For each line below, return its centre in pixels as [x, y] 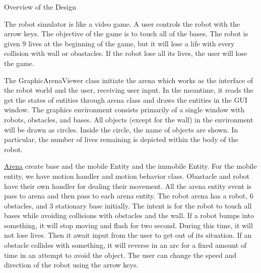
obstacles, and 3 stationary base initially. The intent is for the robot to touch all [128, 205]
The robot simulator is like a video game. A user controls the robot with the [122, 23]
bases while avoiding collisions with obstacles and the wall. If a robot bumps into [129, 215]
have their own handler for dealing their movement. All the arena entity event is [128, 186]
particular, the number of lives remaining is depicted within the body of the [121, 139]
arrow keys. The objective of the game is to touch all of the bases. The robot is [126, 33]
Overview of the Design [40, 7]
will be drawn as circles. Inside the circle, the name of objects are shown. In [121, 129]
